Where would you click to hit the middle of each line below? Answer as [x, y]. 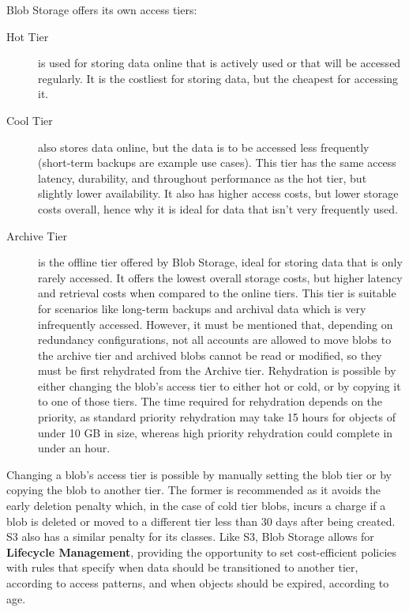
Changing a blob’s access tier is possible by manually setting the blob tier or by [199, 474]
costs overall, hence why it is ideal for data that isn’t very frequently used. [218, 208]
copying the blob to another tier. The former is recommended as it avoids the [194, 490]
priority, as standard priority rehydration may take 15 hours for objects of [217, 417]
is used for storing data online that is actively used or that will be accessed [220, 63]
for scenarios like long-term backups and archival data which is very [202, 308]
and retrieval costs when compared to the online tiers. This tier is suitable [217, 293]
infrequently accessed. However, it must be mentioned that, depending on [216, 324]
